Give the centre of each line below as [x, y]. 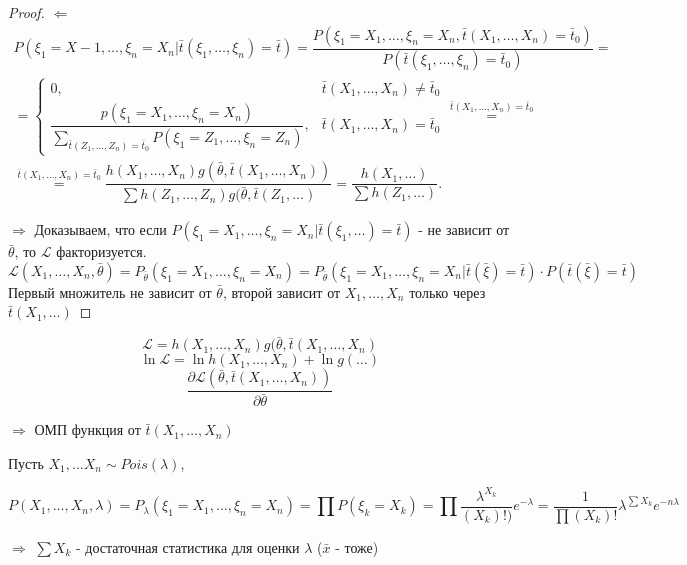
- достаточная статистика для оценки [188, 547]
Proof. [26, 12]
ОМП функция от [87, 429]
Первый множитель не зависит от [110, 291]
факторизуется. [101, 251]
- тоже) [357, 547]
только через [447, 291]
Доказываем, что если [100, 229]
